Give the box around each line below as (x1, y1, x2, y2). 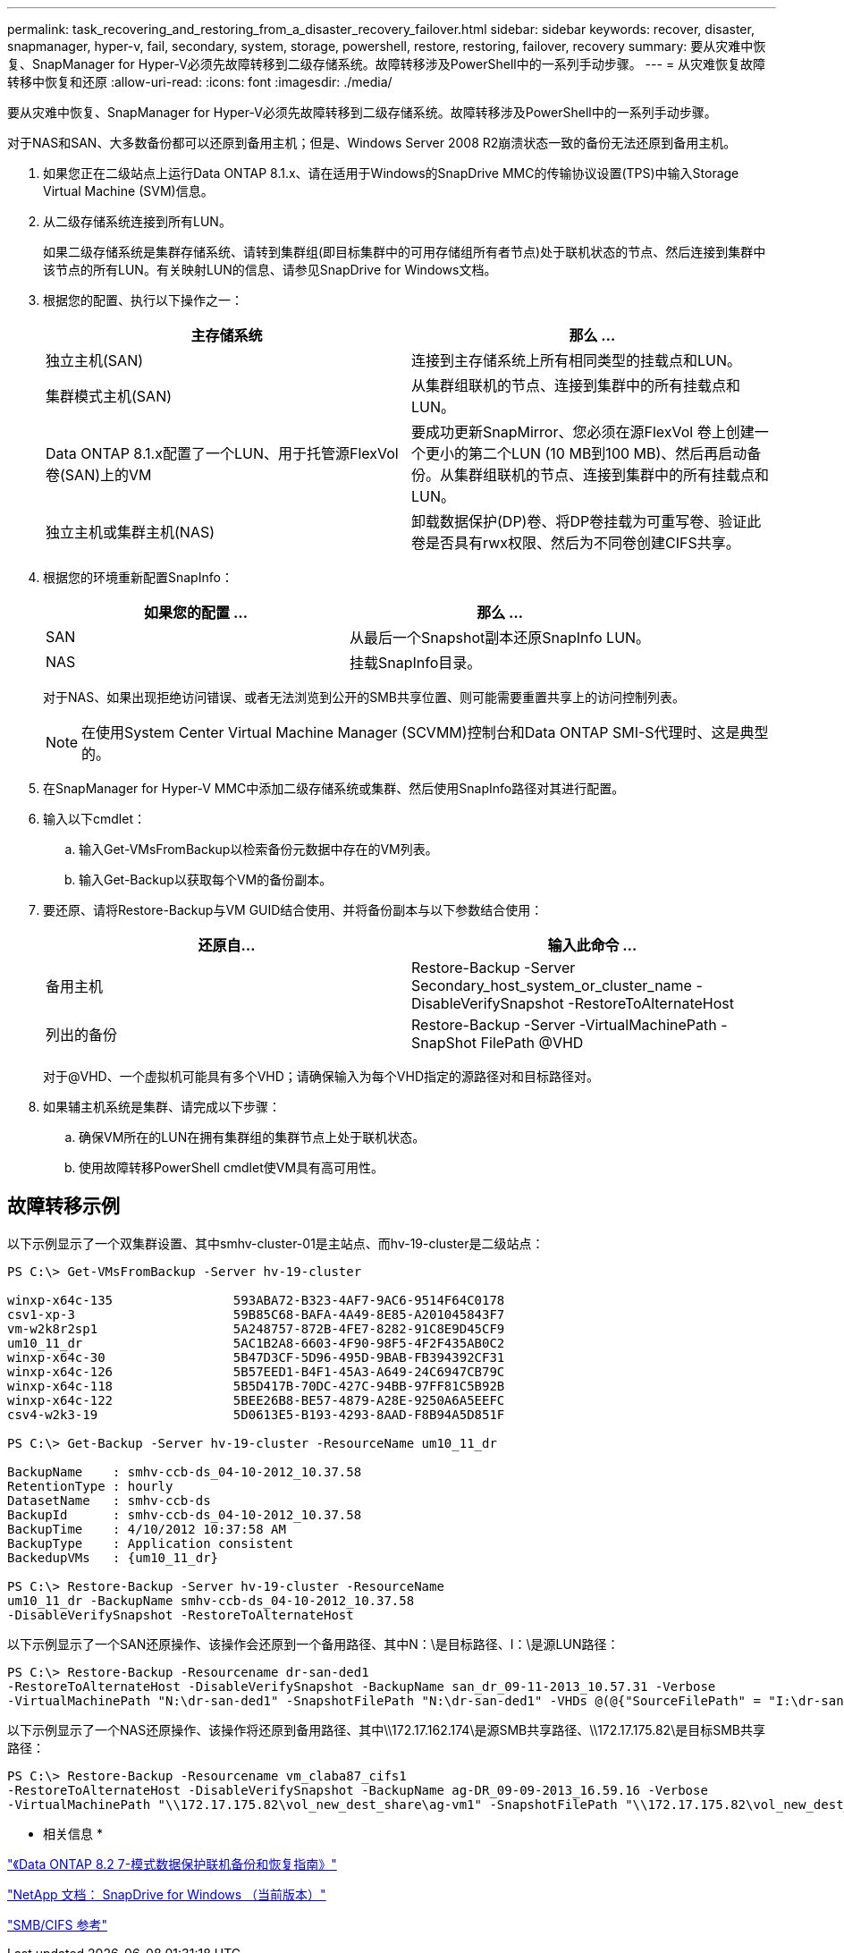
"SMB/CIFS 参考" (7, 1916, 108, 1932)
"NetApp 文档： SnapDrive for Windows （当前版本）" (7, 1886, 326, 1902)
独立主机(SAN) (46, 351, 144, 369)
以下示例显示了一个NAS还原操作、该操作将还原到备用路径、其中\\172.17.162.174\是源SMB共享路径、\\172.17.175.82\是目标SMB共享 (7, 1721, 765, 1737)
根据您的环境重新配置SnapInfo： (43, 570, 233, 585)
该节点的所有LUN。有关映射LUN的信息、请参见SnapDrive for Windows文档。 (43, 262, 497, 277)
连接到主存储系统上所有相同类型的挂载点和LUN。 (411, 351, 742, 369)
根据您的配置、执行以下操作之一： (43, 292, 243, 308)
